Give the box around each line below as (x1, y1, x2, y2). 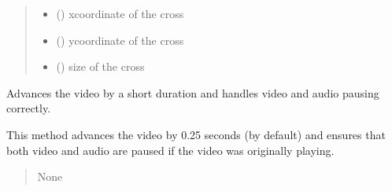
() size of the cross (56, 58, 145, 75)
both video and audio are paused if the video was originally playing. (6, 141, 335, 158)
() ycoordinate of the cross (56, 31, 184, 48)
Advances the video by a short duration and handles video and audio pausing (6, 84, 379, 101)
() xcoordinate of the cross (56, 6, 184, 21)
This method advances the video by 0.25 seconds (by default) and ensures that (6, 126, 386, 142)
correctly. (6, 100, 51, 116)
